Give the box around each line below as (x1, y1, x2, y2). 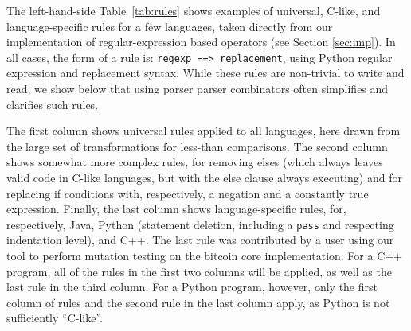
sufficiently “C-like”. (6, 310, 104, 326)
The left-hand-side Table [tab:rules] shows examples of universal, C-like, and (6, 2, 381, 18)
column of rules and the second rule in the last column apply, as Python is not (6, 294, 390, 310)
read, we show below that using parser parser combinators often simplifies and (6, 80, 389, 97)
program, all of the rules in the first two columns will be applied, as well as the (6, 263, 392, 279)
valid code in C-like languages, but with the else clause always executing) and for (6, 169, 402, 185)
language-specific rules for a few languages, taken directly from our (6, 18, 333, 34)
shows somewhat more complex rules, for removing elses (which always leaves (6, 154, 383, 170)
